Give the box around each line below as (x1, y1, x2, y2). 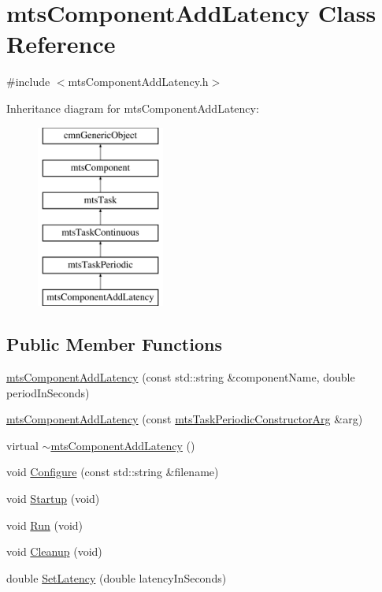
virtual (6, 437, 39, 453)
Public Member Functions (6, 332, 222, 356)
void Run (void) (6, 516, 83, 533)
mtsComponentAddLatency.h (68, 73, 209, 90)
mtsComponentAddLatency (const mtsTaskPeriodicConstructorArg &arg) (6, 411, 363, 427)
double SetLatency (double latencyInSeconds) (6, 569, 227, 586)
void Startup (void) (6, 490, 100, 507)
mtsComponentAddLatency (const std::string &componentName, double (6, 369, 355, 385)
